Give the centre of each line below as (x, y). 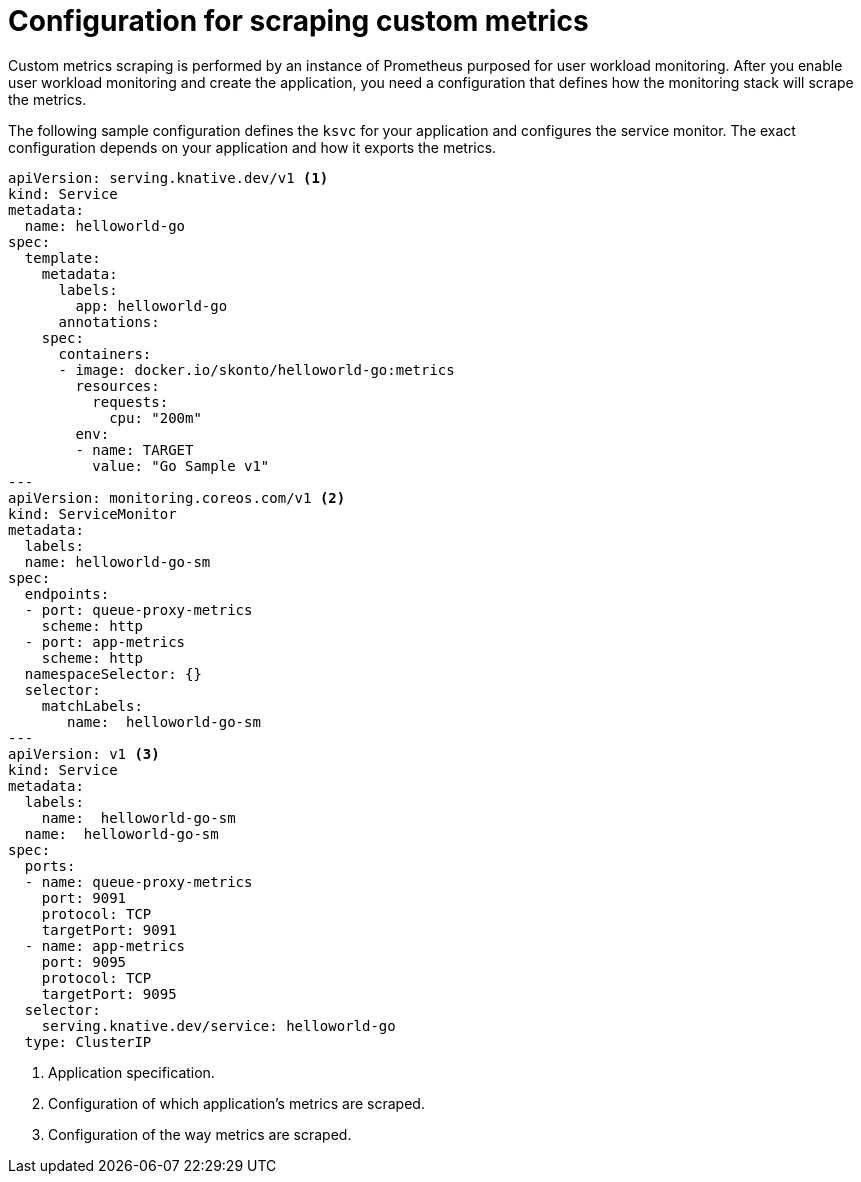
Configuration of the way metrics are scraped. (200, 1134)
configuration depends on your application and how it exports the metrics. (252, 147)
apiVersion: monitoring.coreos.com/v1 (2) (177, 497)
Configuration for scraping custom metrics (298, 21)
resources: (117, 385)
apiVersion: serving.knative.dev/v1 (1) (168, 177)
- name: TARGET (134, 449)
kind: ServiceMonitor (92, 513)
